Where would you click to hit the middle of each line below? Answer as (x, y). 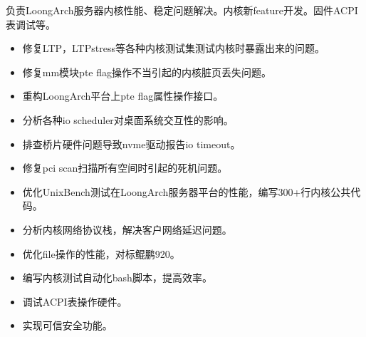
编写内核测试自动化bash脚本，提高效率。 (117, 278)
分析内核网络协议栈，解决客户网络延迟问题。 (127, 229)
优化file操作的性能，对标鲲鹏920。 (101, 253)
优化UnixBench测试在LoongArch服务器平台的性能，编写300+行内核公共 (187, 191)
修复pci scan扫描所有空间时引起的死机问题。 (125, 168)
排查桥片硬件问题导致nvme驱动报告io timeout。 (131, 144)
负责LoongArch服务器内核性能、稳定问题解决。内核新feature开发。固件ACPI (182, 10)
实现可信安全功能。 (67, 325)
